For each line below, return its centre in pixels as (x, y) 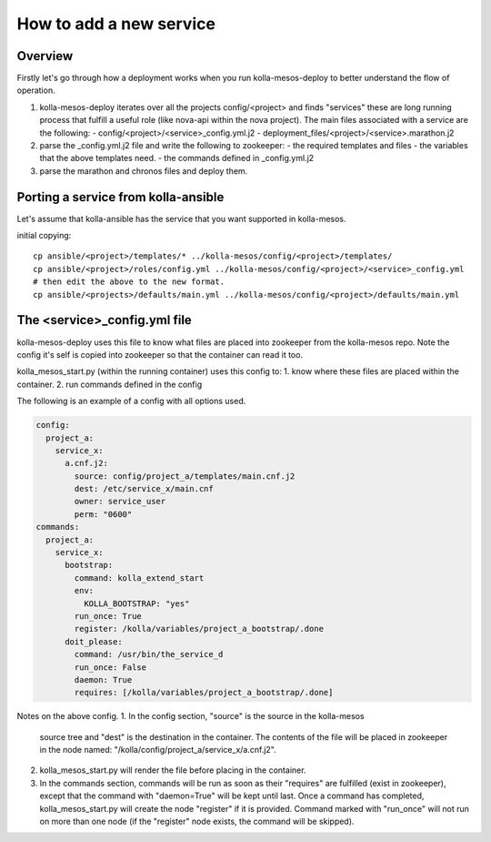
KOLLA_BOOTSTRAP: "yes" (136, 604)
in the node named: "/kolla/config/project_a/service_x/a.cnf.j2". (158, 750)
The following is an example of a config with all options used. (131, 401)
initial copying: (44, 236)
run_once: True (108, 616)
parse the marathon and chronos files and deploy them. (144, 171)
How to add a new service (116, 24)
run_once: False (110, 667)
